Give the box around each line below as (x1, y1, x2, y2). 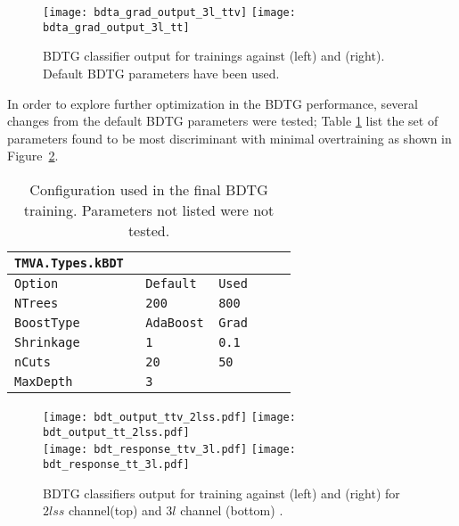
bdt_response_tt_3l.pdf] (43, 457, 190, 471)
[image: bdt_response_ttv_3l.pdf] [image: (43, 443, 296, 456)
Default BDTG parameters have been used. (43, 63, 280, 82)
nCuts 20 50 (14, 354, 234, 369)
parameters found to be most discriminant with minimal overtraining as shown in (7, 128, 452, 147)
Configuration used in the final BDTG (29, 178, 268, 200)
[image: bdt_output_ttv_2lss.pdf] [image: (43, 410, 296, 423)
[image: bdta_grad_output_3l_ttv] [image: (43, 6, 296, 19)
